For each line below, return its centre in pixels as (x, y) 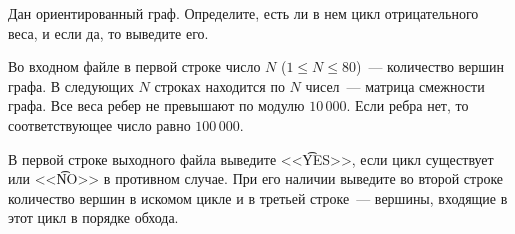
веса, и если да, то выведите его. (108, 32)
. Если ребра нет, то (407, 105)
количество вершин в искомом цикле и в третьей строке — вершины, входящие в (258, 197)
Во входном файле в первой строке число (134, 66)
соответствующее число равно (99, 124)
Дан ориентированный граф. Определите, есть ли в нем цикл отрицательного (243, 13)
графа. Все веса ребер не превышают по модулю (156, 105)
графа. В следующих (71, 85)
